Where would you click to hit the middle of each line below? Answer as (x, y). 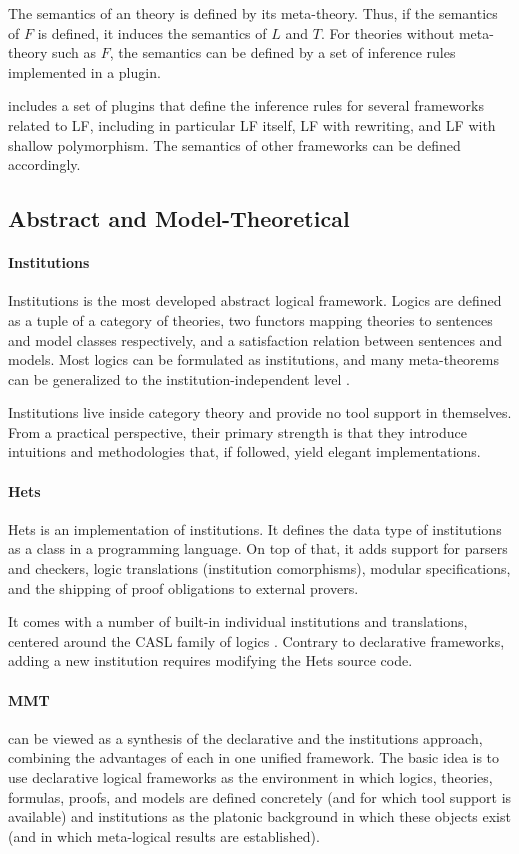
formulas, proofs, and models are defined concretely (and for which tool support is (260, 796)
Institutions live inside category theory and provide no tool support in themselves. (260, 412)
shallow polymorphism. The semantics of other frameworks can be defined (234, 144)
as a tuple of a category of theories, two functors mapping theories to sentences (250, 319)
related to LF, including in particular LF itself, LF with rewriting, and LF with (252, 124)
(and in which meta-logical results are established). (164, 835)
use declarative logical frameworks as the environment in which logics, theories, (250, 777)
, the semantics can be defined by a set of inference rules (282, 52)
